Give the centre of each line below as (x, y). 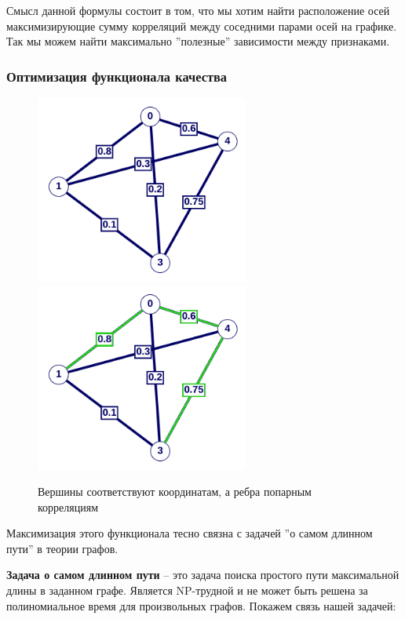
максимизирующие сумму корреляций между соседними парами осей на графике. (202, 25)
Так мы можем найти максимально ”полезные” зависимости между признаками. (198, 41)
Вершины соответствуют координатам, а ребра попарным (175, 492)
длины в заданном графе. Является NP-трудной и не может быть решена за (187, 590)
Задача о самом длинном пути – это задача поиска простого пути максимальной (203, 575)
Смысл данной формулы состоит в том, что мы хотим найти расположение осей (198, 10)
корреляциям (68, 506)
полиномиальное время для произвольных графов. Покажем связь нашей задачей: (201, 605)
